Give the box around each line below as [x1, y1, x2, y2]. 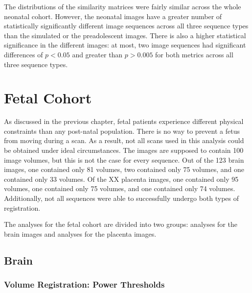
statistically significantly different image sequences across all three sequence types [4, 21, 249, 31]
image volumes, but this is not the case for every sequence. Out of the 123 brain [4, 154, 244, 165]
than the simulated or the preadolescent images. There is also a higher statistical [4, 30, 246, 40]
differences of [4, 49, 43, 59]
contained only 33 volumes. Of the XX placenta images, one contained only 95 [4, 173, 239, 184]
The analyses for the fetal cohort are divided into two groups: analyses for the [4, 219, 237, 229]
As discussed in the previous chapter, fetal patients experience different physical [4, 116, 244, 126]
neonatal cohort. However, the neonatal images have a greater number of [4, 11, 222, 21]
